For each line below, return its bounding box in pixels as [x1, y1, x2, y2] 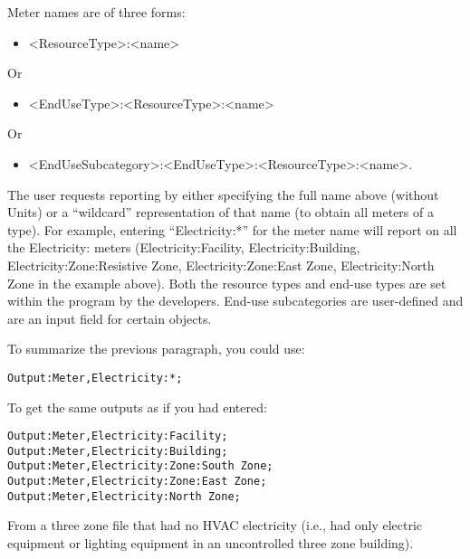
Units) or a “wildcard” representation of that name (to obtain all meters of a [7, 203, 434, 222]
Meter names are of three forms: [7, 3, 186, 21]
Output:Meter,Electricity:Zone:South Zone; [7, 460, 273, 473]
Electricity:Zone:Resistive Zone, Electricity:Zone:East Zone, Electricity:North [7, 255, 435, 274]
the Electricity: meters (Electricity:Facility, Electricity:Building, [7, 238, 360, 257]
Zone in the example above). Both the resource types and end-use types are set [7, 273, 446, 292]
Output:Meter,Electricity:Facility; [7, 430, 228, 443]
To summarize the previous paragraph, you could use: [7, 339, 305, 358]
